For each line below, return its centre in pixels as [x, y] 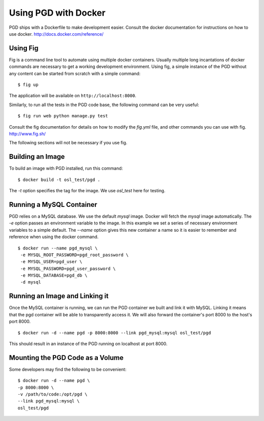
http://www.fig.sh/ [27, 133]
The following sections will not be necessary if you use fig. [68, 143]
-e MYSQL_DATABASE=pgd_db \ [54, 276]
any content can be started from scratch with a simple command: [75, 73]
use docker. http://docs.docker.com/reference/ [56, 34]
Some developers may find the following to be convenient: [68, 369]
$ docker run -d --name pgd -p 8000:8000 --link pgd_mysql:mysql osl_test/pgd [114, 333]
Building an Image [37, 157]
